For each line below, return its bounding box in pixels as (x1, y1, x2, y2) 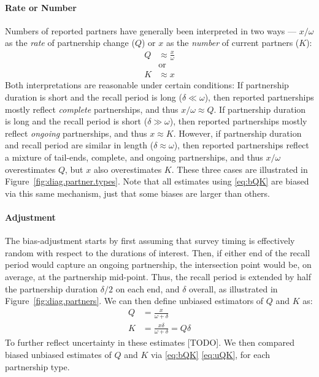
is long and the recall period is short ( (5, 115, 148, 128)
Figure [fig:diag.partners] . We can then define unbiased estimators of (5, 294, 264, 307)
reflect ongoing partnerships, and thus (5, 126, 147, 139)
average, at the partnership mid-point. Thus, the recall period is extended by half (5, 270, 312, 283)
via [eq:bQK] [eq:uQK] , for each (150, 348, 271, 361)
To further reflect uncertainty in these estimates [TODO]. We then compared (5, 336, 294, 349)
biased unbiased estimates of (5, 348, 112, 361)
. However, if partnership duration (173, 126, 302, 139)
